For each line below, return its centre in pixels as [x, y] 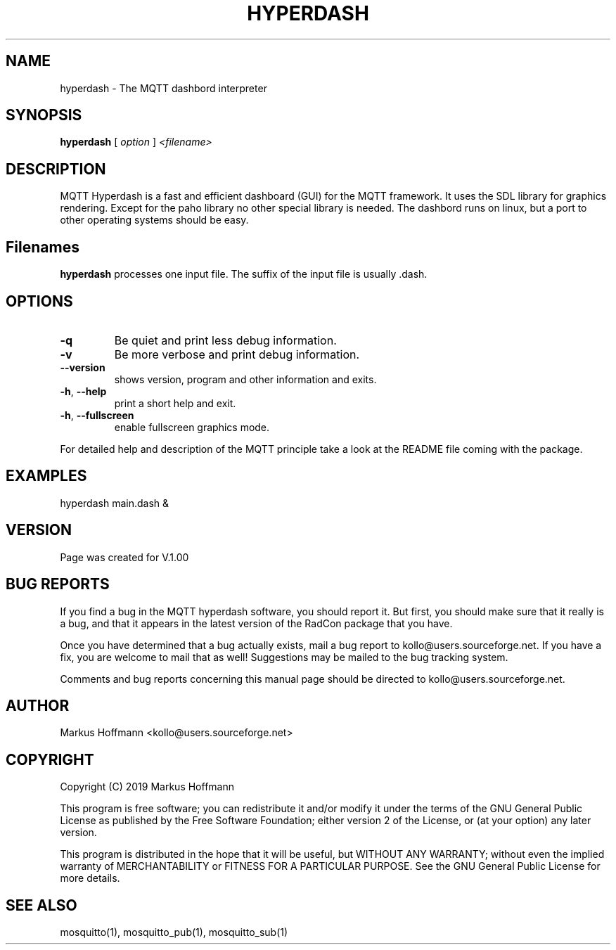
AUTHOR [38, 705]
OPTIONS [39, 301]
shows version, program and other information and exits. [245, 379]
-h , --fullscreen [97, 415]
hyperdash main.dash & [115, 503]
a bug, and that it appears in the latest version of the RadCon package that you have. [256, 623]
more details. [90, 878]
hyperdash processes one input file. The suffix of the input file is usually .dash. [244, 274]
